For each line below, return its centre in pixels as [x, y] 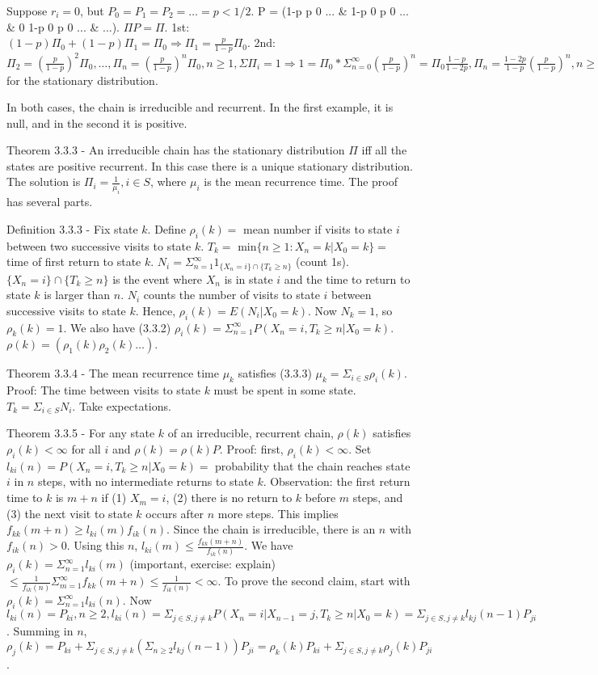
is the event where [158, 278]
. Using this [95, 545]
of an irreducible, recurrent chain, [251, 433]
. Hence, [156, 310]
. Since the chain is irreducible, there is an [271, 529]
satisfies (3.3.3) [275, 373]
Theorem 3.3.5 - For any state [81, 433]
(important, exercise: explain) [203, 564]
